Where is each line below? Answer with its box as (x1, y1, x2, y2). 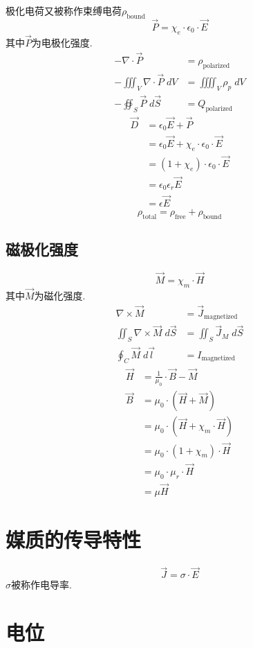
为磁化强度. (34, 288, 86, 302)
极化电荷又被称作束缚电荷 (6, 3, 122, 17)
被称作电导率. (11, 577, 72, 592)
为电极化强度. (31, 35, 93, 50)
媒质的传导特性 (6, 525, 142, 554)
